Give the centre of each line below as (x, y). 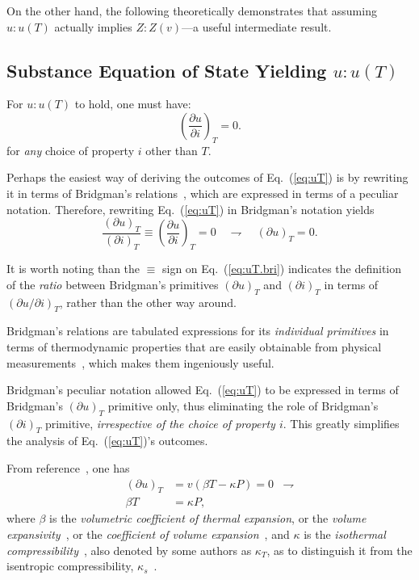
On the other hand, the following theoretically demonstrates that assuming (192, 11)
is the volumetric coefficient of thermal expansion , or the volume (208, 518)
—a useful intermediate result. (257, 26)
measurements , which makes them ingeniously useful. (140, 362)
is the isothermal (345, 534)
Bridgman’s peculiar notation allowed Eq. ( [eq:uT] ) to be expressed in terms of (203, 390)
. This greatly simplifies (341, 423)
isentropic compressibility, (70, 566)
